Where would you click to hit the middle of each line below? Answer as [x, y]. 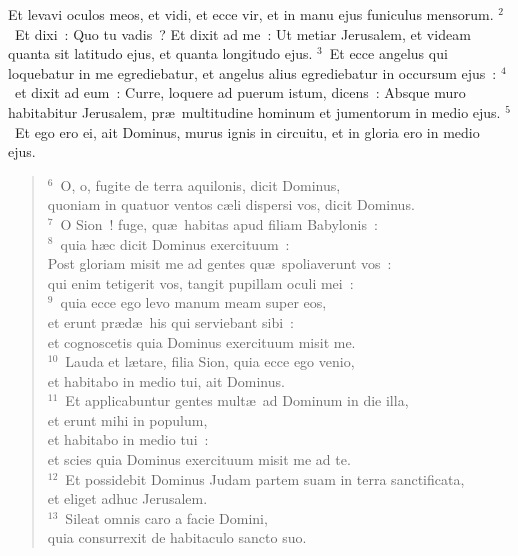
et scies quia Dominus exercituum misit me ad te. [199, 459]
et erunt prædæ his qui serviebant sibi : [170, 321]
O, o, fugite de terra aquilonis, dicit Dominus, [200, 184]
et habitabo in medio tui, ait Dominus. [166, 380]
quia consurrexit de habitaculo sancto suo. [177, 537]
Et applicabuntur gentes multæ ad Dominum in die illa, [237, 400]
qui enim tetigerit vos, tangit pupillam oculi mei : [200, 282]
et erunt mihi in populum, [127, 419]
